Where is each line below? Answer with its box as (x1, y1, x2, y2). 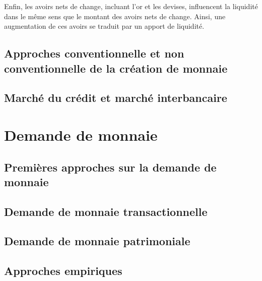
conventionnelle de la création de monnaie (4, 60, 228, 76)
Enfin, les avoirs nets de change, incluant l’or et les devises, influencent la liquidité (4, 1, 258, 11)
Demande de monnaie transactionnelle (4, 203, 208, 219)
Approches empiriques (4, 263, 122, 278)
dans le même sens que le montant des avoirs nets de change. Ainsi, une (4, 11, 226, 21)
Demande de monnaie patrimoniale (4, 233, 190, 249)
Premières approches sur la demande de (4, 159, 217, 175)
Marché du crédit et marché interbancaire (4, 90, 227, 105)
